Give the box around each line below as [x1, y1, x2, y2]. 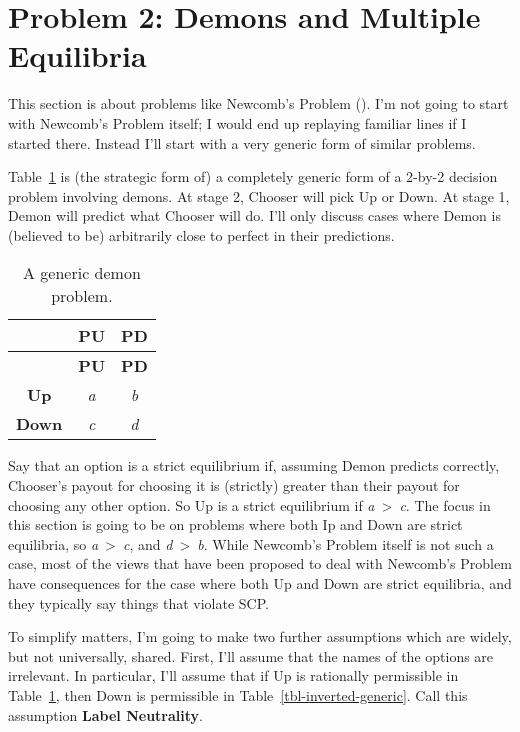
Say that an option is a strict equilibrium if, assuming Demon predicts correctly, [8, 455, 500, 476]
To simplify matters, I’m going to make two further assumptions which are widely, [8, 626, 512, 647]
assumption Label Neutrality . [8, 704, 203, 725]
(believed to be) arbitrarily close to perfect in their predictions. [8, 224, 395, 245]
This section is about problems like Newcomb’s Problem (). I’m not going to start [8, 93, 509, 114]
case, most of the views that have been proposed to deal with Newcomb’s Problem [8, 553, 512, 574]
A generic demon [22, 261, 141, 285]
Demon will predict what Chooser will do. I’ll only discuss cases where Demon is [8, 205, 501, 226]
